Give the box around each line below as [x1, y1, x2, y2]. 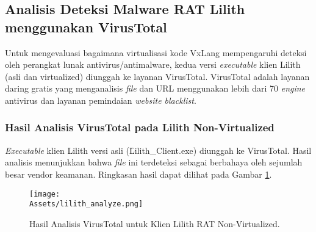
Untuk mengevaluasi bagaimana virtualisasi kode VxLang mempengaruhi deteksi [5, 46, 307, 59]
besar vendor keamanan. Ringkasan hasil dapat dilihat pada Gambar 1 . [5, 167, 272, 180]
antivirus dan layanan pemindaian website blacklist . [5, 93, 196, 106]
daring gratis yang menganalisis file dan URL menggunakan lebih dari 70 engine [5, 82, 306, 95]
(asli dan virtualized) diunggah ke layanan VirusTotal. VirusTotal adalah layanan [5, 70, 310, 82]
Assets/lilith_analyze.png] [29, 200, 143, 209]
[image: [29, 189, 60, 198]
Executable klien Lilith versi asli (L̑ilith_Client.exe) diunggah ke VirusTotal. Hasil [5, 143, 312, 156]
